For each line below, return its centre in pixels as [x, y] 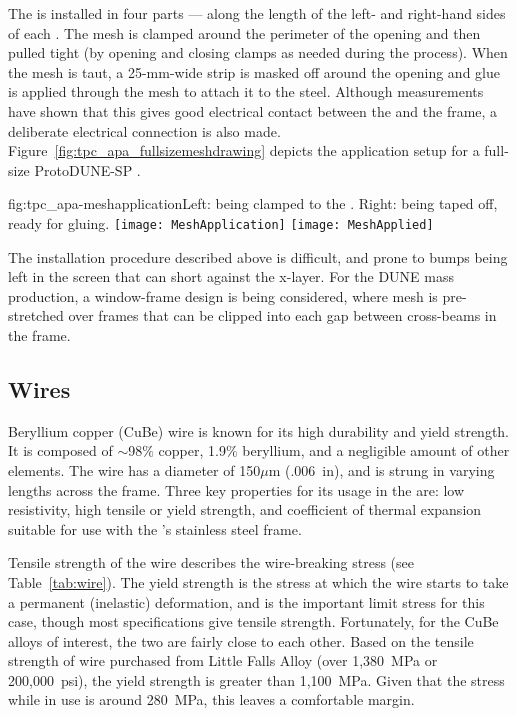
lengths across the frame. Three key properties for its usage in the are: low [236, 489]
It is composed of [60, 450]
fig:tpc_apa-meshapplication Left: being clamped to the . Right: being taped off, [253, 203]
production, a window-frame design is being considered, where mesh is [223, 295]
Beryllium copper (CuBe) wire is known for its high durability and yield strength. [259, 430]
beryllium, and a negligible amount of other [376, 450]
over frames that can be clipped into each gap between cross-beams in [282, 315]
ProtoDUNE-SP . [87, 169]
